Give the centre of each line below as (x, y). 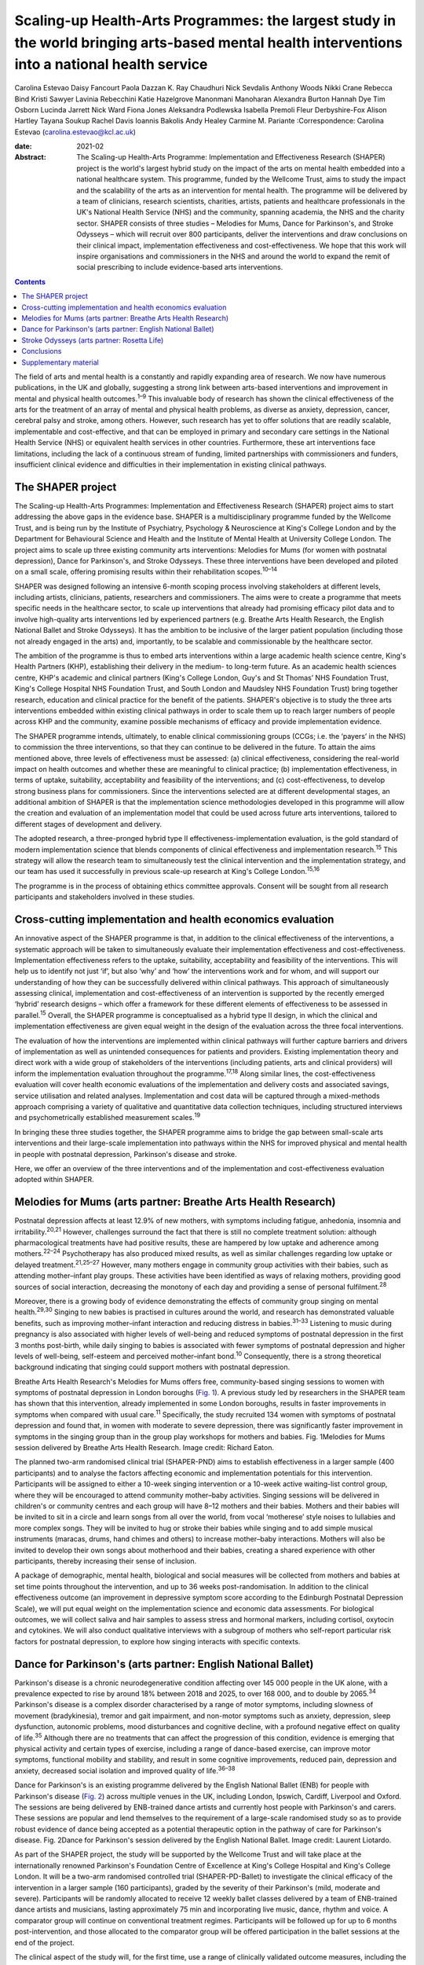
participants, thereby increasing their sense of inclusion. (106, 1561)
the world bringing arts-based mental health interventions (209, 42)
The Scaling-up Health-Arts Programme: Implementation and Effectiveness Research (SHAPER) (231, 157)
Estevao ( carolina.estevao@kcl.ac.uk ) (75, 132)
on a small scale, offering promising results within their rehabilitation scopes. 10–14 (146, 571)
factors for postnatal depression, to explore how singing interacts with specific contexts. (157, 1641)
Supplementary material (60, 362)
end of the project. (44, 1942)
